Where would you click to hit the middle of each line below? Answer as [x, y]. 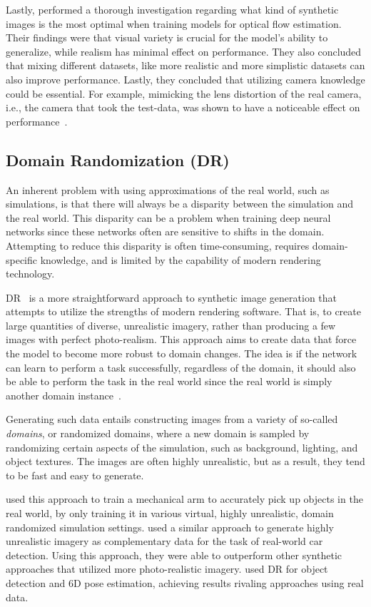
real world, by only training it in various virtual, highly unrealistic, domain [170, 513]
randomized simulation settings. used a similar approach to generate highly [170, 527]
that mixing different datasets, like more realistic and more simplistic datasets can [185, 65]
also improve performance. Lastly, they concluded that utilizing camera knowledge [185, 79]
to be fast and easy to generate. [75, 475]
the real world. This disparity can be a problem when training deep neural [168, 217]
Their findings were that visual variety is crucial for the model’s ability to [167, 37]
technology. [30, 274]
